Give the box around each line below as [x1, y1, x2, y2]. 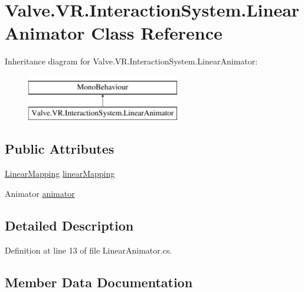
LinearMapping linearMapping [5, 167, 115, 180]
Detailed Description [5, 216, 134, 234]
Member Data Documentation [5, 272, 193, 291]
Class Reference [91, 21, 223, 45]
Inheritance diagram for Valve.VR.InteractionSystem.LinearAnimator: [5, 55, 258, 67]
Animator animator [5, 187, 75, 199]
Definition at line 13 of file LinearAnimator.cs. [5, 244, 172, 256]
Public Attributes [5, 139, 115, 158]
